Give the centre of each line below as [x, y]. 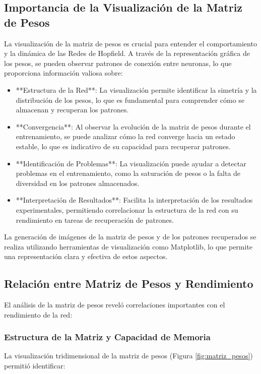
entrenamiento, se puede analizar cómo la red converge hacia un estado [125, 136]
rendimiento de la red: [38, 314]
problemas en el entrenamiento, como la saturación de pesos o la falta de [128, 173]
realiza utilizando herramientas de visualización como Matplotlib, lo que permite [128, 246]
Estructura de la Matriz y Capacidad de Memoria [107, 337]
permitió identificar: [35, 366]
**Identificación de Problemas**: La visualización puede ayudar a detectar [131, 163]
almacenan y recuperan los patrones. [72, 110]
